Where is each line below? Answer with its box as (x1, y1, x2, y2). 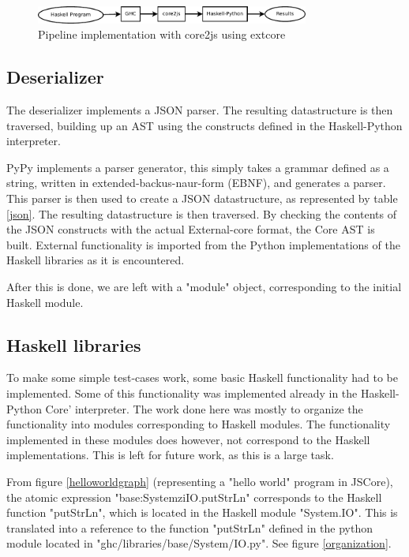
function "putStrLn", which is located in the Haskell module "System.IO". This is (6, 504, 398, 521)
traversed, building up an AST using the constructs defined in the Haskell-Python (6, 117, 403, 133)
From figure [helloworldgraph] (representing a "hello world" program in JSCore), (6, 473, 393, 489)
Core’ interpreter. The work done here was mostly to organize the (45, 400, 363, 417)
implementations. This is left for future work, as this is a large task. (6, 447, 334, 463)
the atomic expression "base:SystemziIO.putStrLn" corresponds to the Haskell (6, 488, 382, 505)
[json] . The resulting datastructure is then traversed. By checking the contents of (6, 205, 396, 222)
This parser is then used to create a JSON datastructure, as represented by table (6, 190, 398, 207)
